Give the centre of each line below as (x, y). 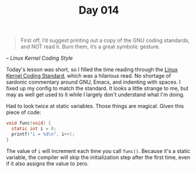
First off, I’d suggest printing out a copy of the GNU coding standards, (105, 40)
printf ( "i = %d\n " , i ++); (43, 134)
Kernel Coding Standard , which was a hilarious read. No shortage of (89, 76)
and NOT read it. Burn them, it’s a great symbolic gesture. (90, 47)
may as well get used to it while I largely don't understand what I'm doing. (95, 94)
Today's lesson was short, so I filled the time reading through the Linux (92, 70)
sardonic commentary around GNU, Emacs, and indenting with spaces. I (94, 82)
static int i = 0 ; (34, 129)
